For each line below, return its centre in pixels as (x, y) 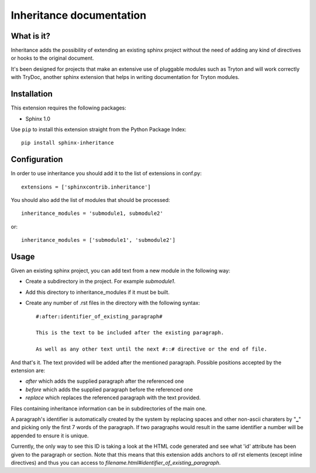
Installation (32, 94)
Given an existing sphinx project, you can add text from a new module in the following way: (121, 271)
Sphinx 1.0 (38, 119)
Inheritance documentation (78, 15)
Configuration (37, 160)
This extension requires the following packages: (68, 108)
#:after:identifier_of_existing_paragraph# (99, 316)
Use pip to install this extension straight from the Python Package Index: (99, 129)
